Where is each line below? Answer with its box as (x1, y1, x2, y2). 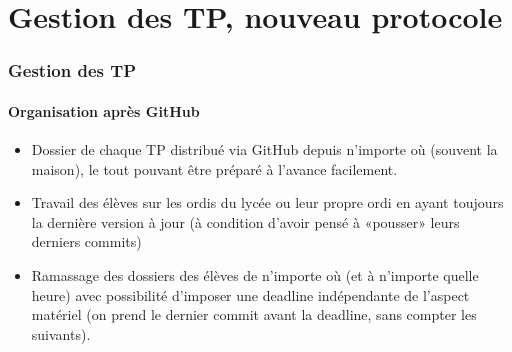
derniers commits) (31, 231, 142, 252)
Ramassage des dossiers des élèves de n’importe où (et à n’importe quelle (31, 264, 479, 285)
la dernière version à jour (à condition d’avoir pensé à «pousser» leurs (31, 211, 460, 232)
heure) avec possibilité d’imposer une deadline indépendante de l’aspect (31, 284, 470, 305)
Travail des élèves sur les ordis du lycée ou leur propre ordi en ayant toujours (31, 192, 504, 213)
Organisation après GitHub (8, 100, 200, 121)
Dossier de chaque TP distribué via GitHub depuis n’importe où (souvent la (31, 139, 498, 160)
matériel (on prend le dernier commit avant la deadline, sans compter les (31, 304, 477, 325)
